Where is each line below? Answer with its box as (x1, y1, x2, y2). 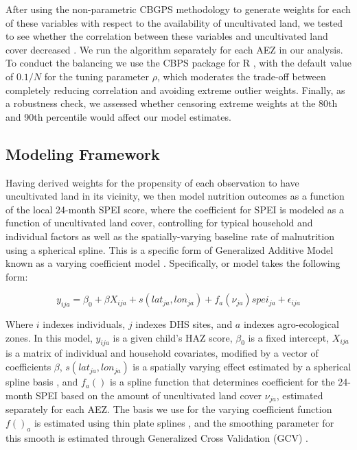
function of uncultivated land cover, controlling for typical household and (5, 215, 313, 230)
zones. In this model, (5, 330, 93, 344)
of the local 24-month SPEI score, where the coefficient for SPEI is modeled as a (5, 202, 345, 216)
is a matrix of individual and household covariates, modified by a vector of (5, 346, 319, 360)
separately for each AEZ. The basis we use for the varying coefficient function (5, 402, 332, 416)
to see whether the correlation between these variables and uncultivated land (5, 29, 328, 43)
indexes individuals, (43, 317, 126, 331)
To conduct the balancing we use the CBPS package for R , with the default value (5, 56, 352, 70)
